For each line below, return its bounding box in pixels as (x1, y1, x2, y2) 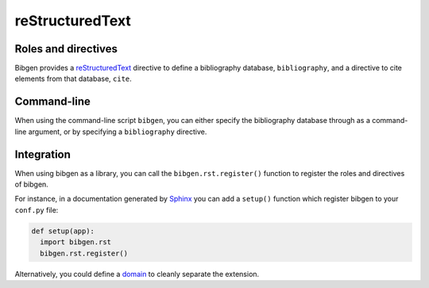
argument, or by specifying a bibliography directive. (28, 127, 207, 136)
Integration (14, 148, 71, 161)
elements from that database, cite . (14, 74, 133, 83)
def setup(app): (31, 226, 95, 236)
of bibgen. (14, 179, 49, 190)
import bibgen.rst (40, 238, 111, 247)
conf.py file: (14, 205, 59, 214)
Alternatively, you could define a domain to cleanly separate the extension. (14, 269, 260, 278)
